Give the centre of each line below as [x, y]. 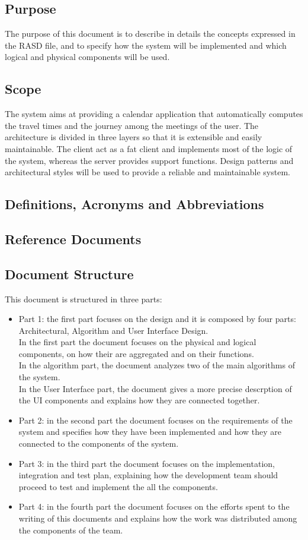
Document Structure [69, 274]
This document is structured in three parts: [84, 299]
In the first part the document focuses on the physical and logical [137, 342]
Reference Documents [73, 239]
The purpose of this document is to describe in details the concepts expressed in [150, 34]
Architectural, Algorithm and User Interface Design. [113, 330]
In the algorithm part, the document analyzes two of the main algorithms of [157, 365]
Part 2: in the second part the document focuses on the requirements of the [155, 420]
